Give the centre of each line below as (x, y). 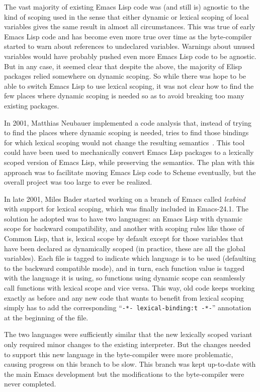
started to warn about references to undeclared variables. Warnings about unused (129, 46)
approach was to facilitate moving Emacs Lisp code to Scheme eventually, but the (130, 172)
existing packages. (32, 105)
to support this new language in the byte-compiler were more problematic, (119, 354)
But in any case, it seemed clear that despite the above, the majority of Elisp (123, 66)
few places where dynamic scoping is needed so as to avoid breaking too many (124, 96)
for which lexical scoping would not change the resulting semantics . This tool (124, 142)
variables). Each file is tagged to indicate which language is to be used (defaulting (130, 258)
